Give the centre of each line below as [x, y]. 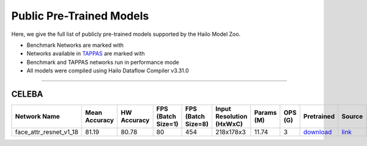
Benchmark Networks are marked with [75, 45]
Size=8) [197, 124]
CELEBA [27, 94]
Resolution [231, 117]
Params [265, 113]
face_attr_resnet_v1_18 [47, 132]
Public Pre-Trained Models [80, 16]
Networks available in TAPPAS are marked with [86, 54]
